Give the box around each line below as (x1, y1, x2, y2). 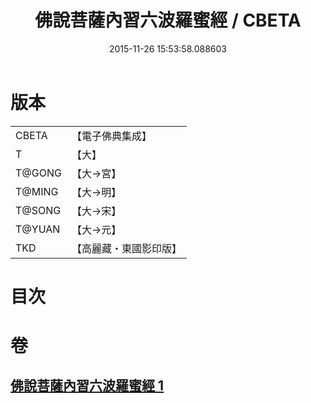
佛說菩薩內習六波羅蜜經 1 (10, 377, 165, 395)
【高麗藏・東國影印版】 (71, 241, 182, 255)
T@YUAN (15, 222, 61, 236)
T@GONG (15, 166, 62, 180)
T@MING (15, 184, 59, 198)
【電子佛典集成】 (71, 129, 152, 143)
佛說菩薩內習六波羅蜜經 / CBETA (34, 9, 302, 32)
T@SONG (15, 203, 62, 217)
